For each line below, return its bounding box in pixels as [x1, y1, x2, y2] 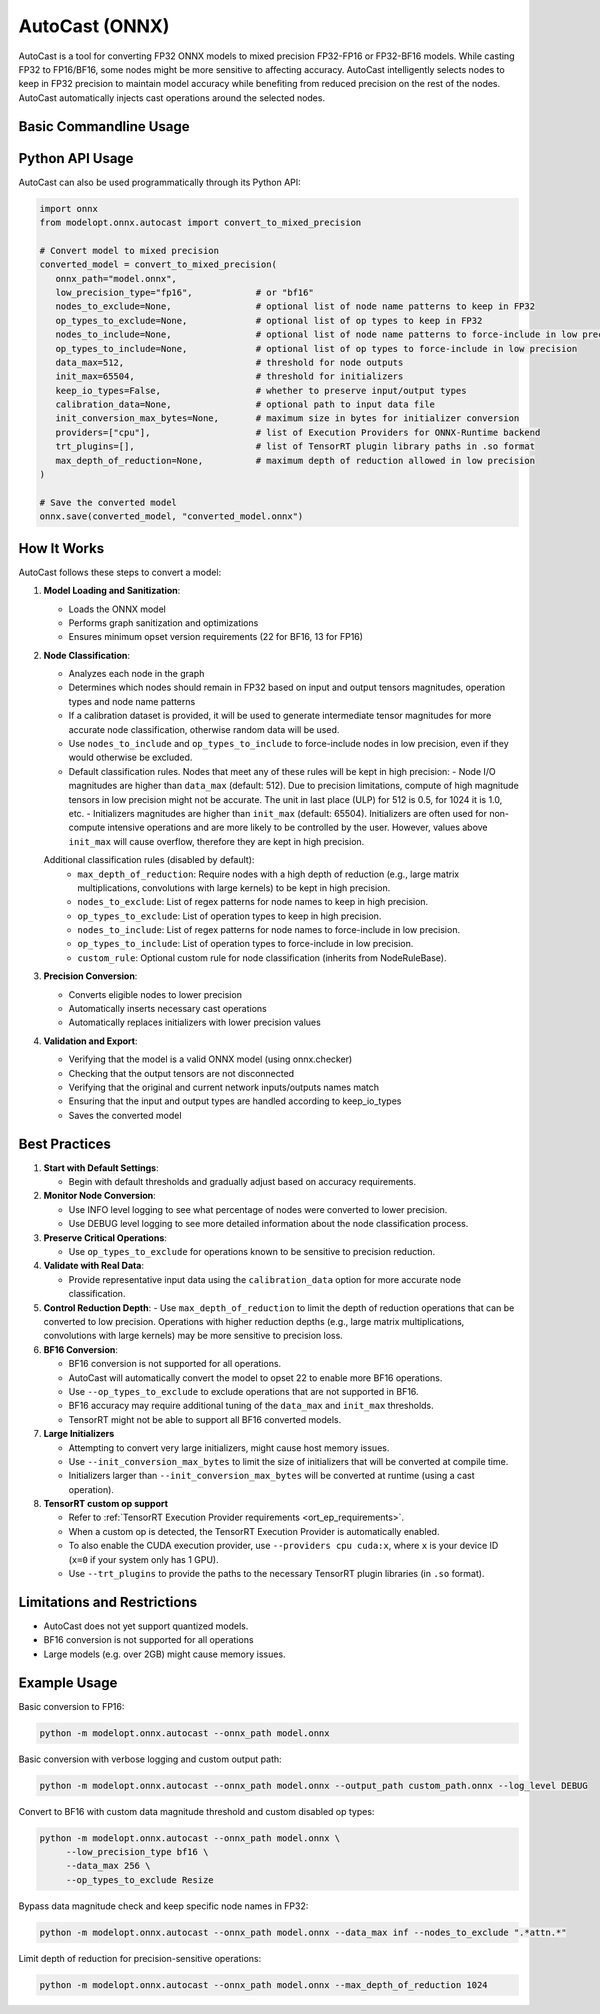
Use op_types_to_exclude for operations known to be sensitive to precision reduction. [68, 1246, 436, 1258]
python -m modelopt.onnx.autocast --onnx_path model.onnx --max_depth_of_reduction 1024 [39, 1979, 489, 1990]
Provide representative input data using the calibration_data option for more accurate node [68, 1273, 462, 1285]
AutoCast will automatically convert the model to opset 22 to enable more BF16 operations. [68, 1371, 443, 1384]
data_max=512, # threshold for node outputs [55, 356, 404, 368]
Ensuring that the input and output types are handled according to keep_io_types [68, 1095, 402, 1107]
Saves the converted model [68, 1109, 182, 1121]
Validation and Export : [43, 1035, 139, 1047]
